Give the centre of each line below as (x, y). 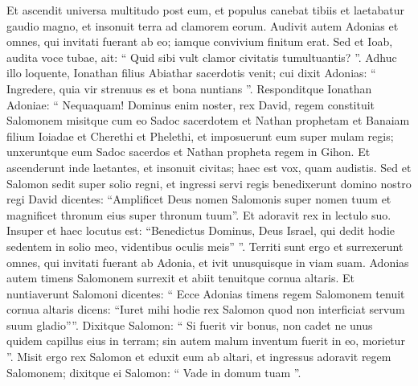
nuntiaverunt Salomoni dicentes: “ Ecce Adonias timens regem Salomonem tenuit (206, 293)
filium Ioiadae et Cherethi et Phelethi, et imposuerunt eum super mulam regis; (200, 136)
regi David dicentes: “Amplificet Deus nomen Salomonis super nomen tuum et (199, 199)
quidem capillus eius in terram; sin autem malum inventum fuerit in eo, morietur (206, 341)
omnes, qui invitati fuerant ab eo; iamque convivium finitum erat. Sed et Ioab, (200, 41)
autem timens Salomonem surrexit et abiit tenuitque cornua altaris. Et (181, 278)
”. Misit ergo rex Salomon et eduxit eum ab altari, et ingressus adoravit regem (199, 357)
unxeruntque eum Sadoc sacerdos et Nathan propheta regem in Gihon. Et (189, 152)
